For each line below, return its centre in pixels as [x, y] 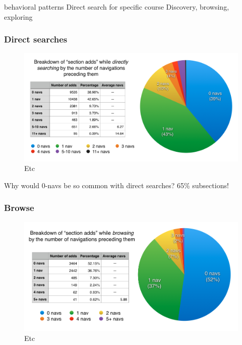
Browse [19, 208]
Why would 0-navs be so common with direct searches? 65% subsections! [116, 185]
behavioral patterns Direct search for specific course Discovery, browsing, [117, 7]
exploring [18, 16]
